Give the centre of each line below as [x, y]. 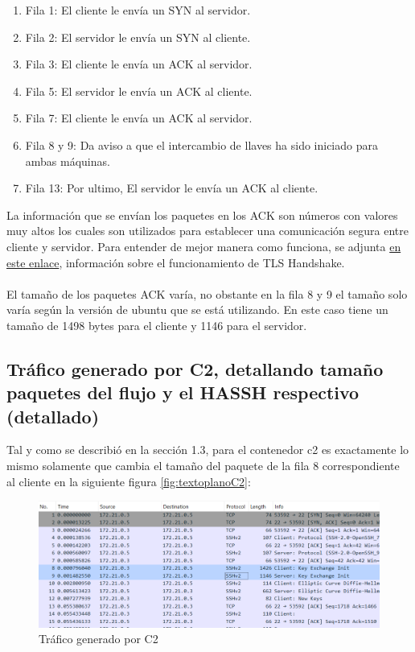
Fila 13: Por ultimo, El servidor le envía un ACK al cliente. [172, 188]
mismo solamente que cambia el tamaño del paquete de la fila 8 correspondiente [203, 466]
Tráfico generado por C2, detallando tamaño [195, 368]
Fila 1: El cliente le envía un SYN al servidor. [138, 10]
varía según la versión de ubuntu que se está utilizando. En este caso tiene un [197, 309]
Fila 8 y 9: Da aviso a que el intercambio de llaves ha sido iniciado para [201, 144]
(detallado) [53, 416]
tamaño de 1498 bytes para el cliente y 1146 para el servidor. [157, 325]
